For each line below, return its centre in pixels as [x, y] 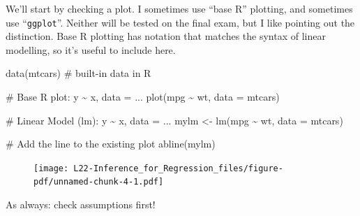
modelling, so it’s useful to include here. [91, 49]
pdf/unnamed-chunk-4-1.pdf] [99, 182]
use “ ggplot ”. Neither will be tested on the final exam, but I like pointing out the [180, 22]
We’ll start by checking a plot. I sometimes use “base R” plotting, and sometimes [179, 8]
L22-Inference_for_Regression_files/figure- [178, 168]
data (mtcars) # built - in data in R [78, 73]
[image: [51, 168]
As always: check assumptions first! [81, 204]
